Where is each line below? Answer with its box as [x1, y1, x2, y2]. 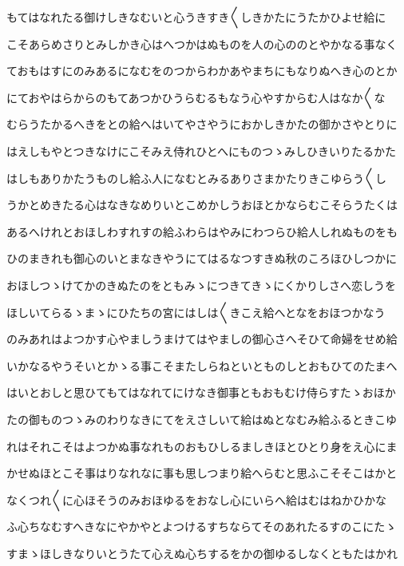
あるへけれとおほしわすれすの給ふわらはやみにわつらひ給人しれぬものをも [6, 223, 398, 239]
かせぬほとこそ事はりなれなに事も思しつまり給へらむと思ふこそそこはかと [6, 465, 398, 481]
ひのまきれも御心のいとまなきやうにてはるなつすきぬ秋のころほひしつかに [6, 250, 397, 267]
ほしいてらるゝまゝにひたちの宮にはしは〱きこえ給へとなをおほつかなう [6, 303, 386, 320]
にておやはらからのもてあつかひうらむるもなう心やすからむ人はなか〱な [6, 89, 386, 105]
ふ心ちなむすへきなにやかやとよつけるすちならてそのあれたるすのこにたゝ [6, 518, 397, 535]
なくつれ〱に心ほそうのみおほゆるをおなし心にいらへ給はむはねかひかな [6, 491, 386, 508]
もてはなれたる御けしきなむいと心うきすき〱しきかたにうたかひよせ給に [6, 9, 386, 25]
